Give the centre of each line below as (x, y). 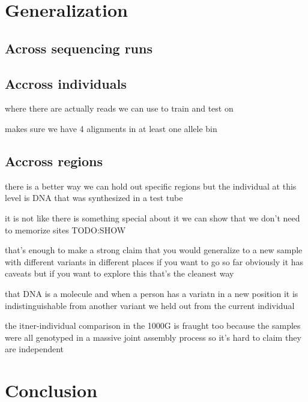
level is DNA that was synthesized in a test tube (94, 198)
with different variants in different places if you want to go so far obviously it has (154, 261)
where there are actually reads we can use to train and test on (119, 108)
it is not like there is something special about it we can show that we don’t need (152, 217)
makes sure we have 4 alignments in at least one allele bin (111, 128)
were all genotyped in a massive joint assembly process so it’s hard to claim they (153, 337)
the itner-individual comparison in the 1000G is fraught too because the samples (153, 325)
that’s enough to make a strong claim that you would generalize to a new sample (154, 250)
